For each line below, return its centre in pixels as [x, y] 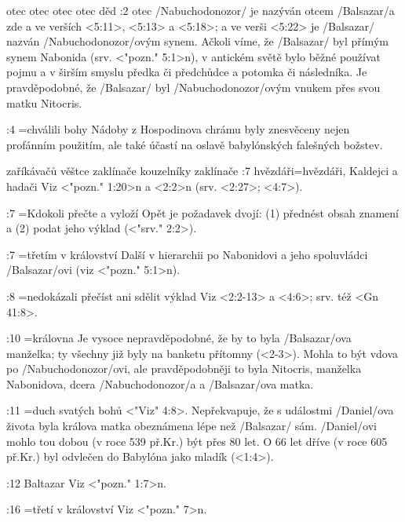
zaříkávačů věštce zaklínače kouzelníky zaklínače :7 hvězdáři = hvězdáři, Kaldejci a [202, 171]
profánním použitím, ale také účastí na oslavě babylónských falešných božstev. [195, 144]
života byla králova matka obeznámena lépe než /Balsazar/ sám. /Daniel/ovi [192, 426]
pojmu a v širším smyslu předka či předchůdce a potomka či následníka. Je [187, 72]
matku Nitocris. [44, 102]
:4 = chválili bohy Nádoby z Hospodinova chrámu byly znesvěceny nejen [178, 129]
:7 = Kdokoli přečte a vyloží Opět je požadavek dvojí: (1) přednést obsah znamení [202, 212]
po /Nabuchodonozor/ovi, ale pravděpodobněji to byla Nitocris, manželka [184, 369]
